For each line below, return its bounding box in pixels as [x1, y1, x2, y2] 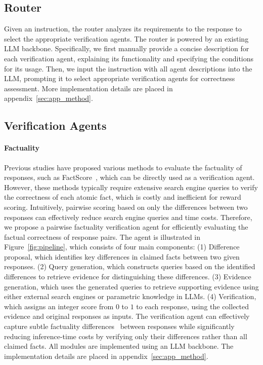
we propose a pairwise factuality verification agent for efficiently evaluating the [4, 222, 248, 232]
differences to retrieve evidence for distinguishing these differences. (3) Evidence [4, 271, 251, 282]
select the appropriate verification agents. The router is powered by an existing [4, 33, 249, 44]
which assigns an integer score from [4, 301, 114, 311]
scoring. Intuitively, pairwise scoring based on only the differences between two [4, 201, 248, 212]
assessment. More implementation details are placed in [4, 83, 173, 93]
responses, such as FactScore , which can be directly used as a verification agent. [4, 172, 255, 182]
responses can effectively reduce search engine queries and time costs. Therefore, [4, 211, 252, 222]
